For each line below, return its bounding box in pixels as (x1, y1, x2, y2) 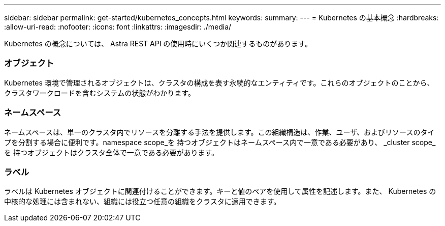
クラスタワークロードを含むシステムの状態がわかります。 (4, 88, 195, 97)
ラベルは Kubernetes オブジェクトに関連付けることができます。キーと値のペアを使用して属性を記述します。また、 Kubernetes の (4, 187, 436, 196)
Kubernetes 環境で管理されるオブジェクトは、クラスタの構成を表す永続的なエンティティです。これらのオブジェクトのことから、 (4, 78, 434, 87)
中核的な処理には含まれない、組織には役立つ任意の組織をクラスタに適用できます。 (4, 197, 281, 206)
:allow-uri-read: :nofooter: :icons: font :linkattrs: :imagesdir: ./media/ (4, 22, 232, 31)
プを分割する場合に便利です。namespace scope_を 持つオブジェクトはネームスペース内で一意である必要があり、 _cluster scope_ (4, 137, 436, 147)
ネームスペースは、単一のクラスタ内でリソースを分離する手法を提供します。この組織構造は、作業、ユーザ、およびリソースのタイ (4, 127, 435, 136)
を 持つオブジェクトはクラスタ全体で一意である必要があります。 (4, 148, 219, 157)
